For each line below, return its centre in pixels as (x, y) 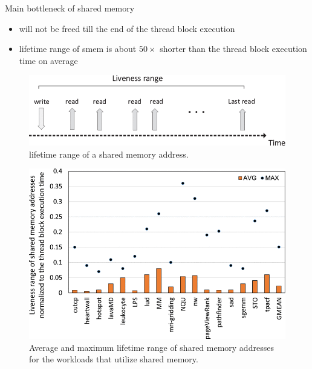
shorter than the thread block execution (233, 49)
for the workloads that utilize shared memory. (114, 359)
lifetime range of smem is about (78, 49)
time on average (48, 60)
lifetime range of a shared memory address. (109, 154)
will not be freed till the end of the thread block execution (127, 28)
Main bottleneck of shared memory (70, 8)
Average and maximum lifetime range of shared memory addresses (151, 347)
